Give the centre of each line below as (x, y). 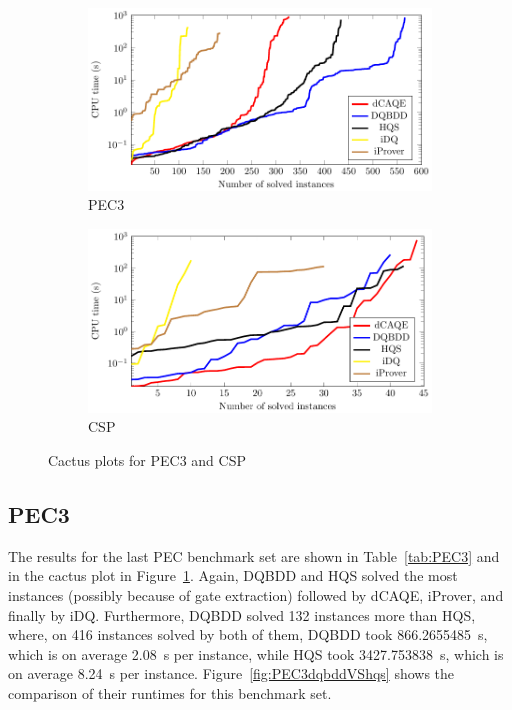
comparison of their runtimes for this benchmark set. (170, 693)
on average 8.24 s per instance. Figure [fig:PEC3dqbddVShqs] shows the (231, 673)
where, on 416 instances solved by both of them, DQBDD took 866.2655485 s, (248, 634)
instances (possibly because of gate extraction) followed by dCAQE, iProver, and (256, 595)
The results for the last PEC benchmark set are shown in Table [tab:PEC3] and (254, 555)
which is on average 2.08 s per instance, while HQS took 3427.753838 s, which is (256, 653)
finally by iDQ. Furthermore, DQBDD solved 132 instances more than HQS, (242, 614)
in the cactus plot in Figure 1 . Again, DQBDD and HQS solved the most (233, 575)
